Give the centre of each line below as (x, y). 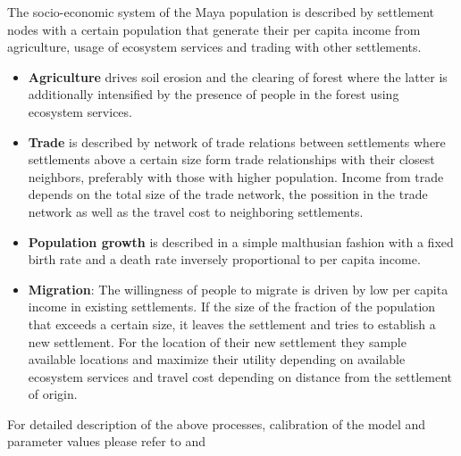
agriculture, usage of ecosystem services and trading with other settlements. (214, 47)
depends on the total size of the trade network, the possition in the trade (228, 194)
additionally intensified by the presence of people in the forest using (214, 94)
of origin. (53, 394)
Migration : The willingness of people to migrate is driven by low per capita (238, 289)
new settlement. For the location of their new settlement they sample (217, 341)
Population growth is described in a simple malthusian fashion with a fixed (241, 241)
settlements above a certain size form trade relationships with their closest (231, 159)
